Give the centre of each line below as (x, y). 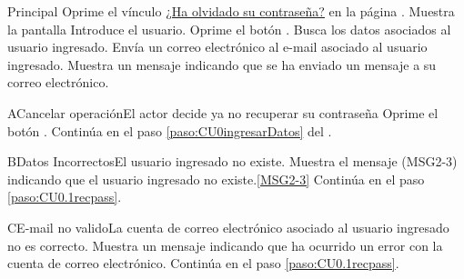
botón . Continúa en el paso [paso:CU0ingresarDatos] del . (170, 130)
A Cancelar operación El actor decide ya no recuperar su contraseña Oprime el (223, 112)
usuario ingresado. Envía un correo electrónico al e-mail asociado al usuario (217, 47)
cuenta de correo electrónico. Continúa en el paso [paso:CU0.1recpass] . (203, 263)
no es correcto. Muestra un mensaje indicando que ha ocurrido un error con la (225, 245)
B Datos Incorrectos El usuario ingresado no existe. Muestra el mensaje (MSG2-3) (232, 161)
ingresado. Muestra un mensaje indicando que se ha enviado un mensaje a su (222, 64)
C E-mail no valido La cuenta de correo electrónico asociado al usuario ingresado (228, 227)
